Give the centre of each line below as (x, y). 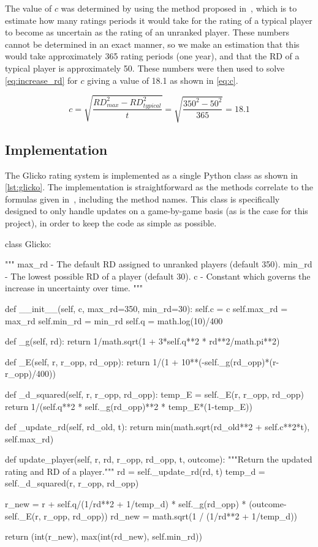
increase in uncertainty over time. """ (74, 288)
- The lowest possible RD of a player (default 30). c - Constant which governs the (158, 276)
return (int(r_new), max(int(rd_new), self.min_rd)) (104, 536)
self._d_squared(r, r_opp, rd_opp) (72, 483)
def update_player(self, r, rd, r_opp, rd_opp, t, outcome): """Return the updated (159, 459)
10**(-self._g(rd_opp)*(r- (230, 361)
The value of (28, 8)
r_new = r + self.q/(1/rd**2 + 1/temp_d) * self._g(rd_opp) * (126, 504)
